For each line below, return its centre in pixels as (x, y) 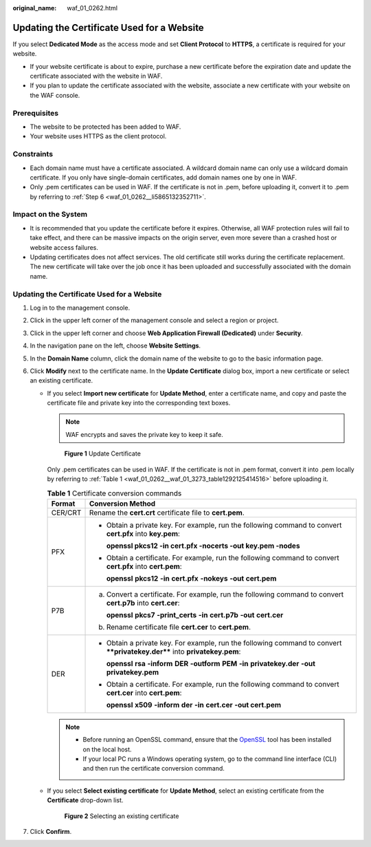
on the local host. (107, 749)
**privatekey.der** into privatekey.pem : (173, 652)
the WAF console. (55, 95)
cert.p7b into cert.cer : (143, 603)
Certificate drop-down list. (85, 800)
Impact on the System (50, 215)
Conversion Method (122, 504)
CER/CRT (66, 513)
